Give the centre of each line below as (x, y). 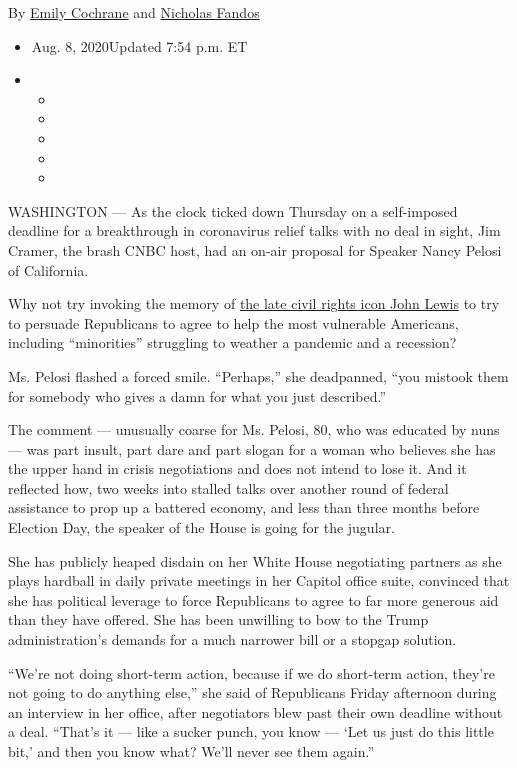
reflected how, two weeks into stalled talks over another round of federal (228, 487)
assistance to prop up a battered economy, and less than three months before (244, 507)
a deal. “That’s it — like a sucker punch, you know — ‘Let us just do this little (251, 731)
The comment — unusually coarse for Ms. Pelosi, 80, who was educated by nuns (254, 429)
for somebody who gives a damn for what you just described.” (197, 395)
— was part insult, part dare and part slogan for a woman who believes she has (252, 448)
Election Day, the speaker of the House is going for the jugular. (201, 527)
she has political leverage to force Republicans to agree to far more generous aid (253, 599)
